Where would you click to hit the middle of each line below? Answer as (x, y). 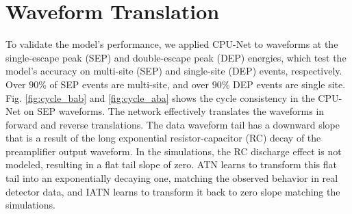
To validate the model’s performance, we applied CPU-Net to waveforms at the (172, 44)
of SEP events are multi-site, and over (129, 84)
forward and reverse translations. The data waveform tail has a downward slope (173, 124)
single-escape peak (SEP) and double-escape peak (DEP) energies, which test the (176, 57)
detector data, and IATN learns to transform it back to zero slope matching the (173, 191)
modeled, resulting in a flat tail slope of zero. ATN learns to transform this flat (171, 164)
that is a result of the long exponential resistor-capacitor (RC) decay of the (163, 138)
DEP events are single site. (289, 84)
